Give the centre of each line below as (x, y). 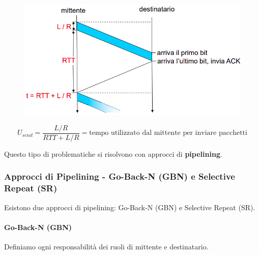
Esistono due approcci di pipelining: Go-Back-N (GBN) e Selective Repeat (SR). (130, 207)
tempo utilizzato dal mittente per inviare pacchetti (168, 133)
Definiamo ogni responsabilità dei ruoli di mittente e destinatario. (106, 247)
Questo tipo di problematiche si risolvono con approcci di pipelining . (113, 153)
